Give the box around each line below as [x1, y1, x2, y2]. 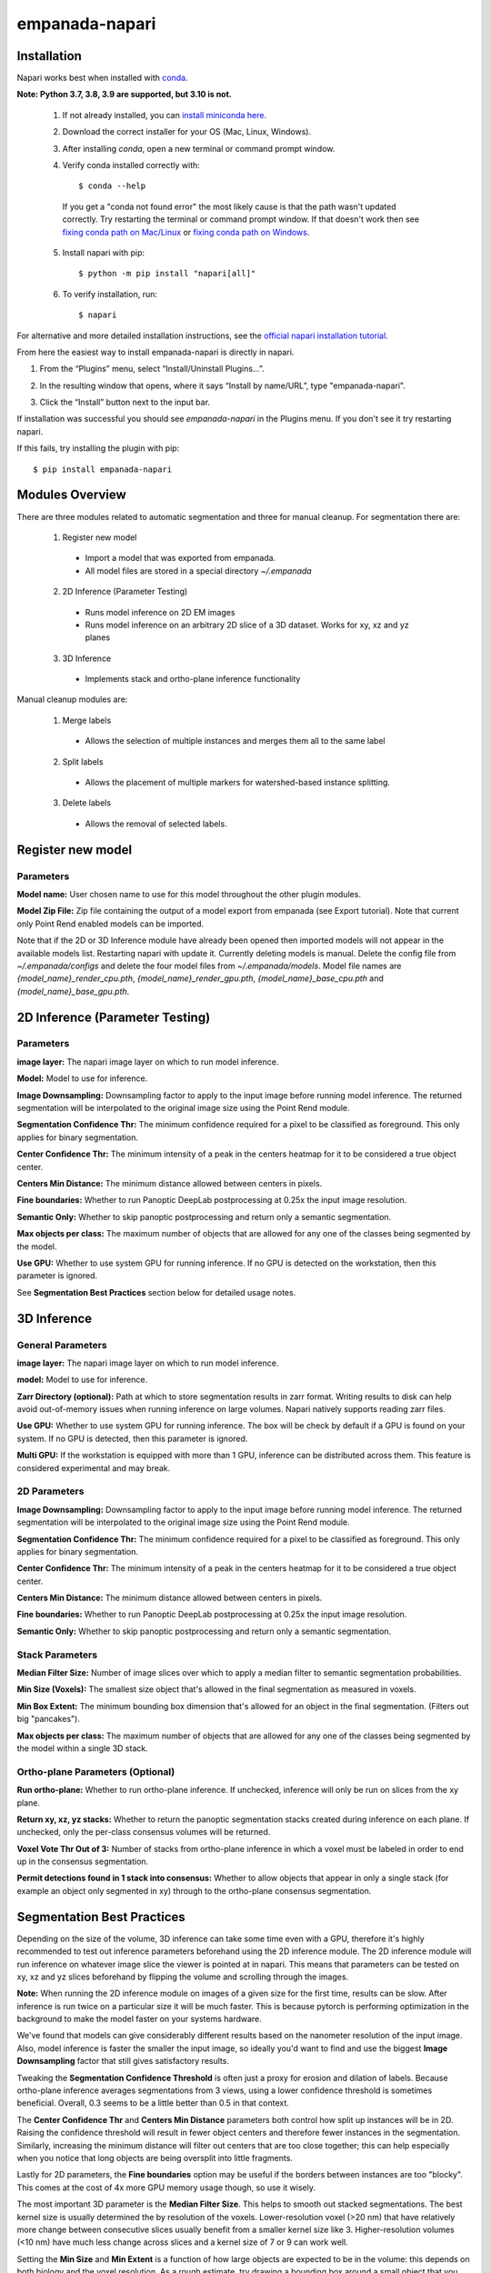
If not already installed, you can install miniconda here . [62, 109, 267, 120]
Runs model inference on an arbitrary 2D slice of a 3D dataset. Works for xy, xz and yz [85, 619, 409, 630]
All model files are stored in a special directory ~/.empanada [85, 565, 313, 576]
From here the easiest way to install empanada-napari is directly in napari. [16, 346, 295, 357]
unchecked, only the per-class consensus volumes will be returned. [16, 1827, 271, 1837]
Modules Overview [16, 487, 126, 503]
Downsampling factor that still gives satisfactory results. [16, 2056, 229, 2067]
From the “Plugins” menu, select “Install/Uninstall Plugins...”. [39, 364, 265, 375]
